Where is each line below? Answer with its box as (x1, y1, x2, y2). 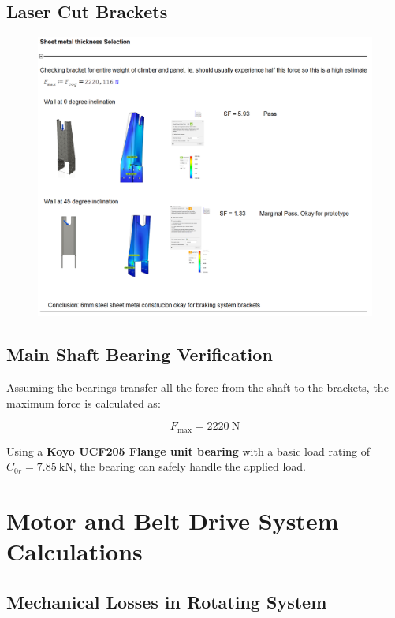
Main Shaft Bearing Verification (6, 342, 273, 367)
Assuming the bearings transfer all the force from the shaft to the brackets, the (6, 379, 389, 396)
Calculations (6, 535, 143, 568)
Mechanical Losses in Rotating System (6, 589, 327, 613)
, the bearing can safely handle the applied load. (73, 458, 307, 475)
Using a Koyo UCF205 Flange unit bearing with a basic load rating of (6, 442, 370, 459)
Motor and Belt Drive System (6, 504, 339, 537)
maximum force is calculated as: (6, 394, 161, 411)
